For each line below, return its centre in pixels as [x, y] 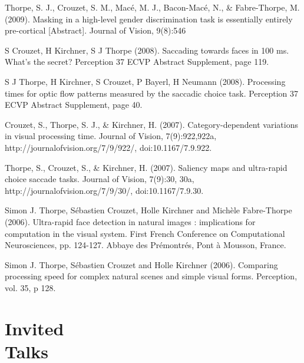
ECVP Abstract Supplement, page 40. [74, 105]
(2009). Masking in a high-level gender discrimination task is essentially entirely [149, 19]
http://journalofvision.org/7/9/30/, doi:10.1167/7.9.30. [104, 190]
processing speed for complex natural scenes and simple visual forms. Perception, [151, 276]
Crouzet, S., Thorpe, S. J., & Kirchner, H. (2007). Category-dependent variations [151, 124]
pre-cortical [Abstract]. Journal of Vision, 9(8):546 [95, 30]
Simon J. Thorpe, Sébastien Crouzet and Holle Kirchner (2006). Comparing [141, 264]
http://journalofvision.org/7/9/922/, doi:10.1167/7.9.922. [108, 147]
